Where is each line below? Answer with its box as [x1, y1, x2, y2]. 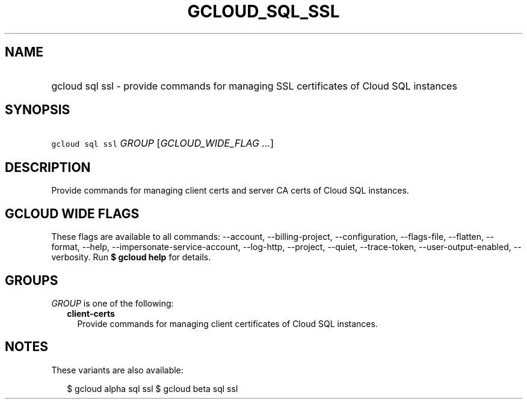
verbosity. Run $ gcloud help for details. [51, 252, 211, 263]
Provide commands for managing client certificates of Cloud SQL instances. [77, 318, 378, 329]
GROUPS [5, 272, 58, 288]
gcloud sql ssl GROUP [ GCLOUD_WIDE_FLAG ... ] [51, 137, 274, 150]
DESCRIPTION [5, 159, 91, 175]
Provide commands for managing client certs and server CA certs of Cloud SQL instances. [51, 185, 409, 196]
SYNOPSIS [5, 102, 70, 118]
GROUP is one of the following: [51, 298, 174, 308]
